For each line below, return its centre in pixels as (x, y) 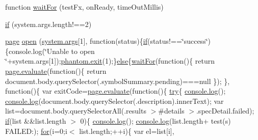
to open (83, 51)
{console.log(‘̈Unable (37, 51)
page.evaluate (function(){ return (56, 71)
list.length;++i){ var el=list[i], (127, 131)
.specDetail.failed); (225, 111)
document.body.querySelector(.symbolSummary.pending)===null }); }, (118, 81)
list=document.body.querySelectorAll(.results (76, 111)
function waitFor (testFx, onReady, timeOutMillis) (84, 7)
